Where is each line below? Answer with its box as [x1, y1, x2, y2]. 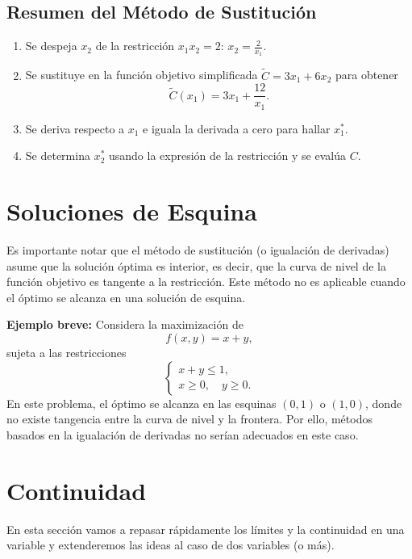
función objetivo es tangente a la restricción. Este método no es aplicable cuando [6, 273, 406, 290]
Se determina [25, 147, 90, 164]
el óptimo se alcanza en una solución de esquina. [6, 288, 246, 305]
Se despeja [25, 37, 77, 54]
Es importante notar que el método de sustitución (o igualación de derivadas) [6, 242, 389, 258]
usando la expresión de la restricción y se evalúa [108, 147, 346, 164]
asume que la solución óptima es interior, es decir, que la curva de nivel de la [6, 257, 386, 274]
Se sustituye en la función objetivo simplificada [25, 66, 258, 83]
